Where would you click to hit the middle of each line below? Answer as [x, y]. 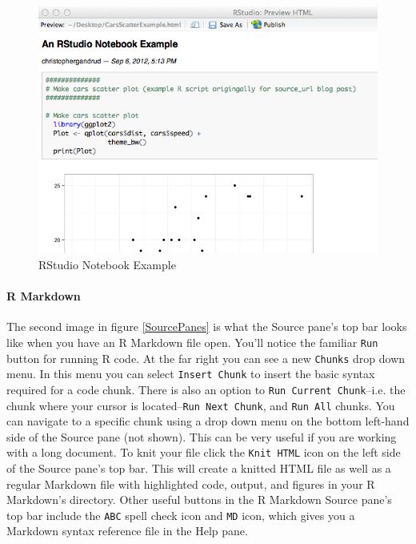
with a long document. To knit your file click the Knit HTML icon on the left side [204, 452]
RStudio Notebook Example [107, 264]
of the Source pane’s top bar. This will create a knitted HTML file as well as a [199, 468]
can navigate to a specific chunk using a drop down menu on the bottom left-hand [208, 421]
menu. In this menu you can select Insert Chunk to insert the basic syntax [191, 374]
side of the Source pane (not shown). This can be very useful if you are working [202, 436]
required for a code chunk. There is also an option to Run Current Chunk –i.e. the [206, 389]
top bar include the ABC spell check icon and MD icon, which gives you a [181, 515]
